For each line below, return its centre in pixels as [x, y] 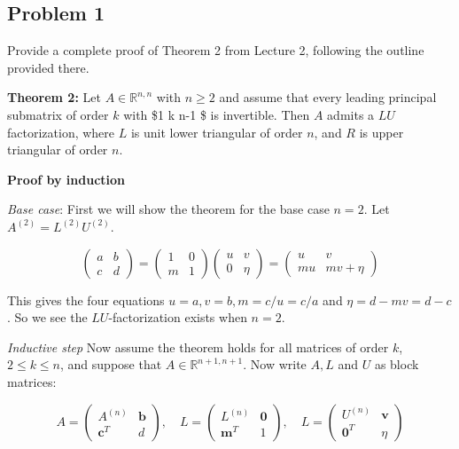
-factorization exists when [178, 317]
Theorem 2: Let [54, 97]
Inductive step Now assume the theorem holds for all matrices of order [198, 347]
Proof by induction [66, 179]
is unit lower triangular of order [217, 132]
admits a [351, 114]
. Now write [275, 364]
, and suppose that [111, 364]
